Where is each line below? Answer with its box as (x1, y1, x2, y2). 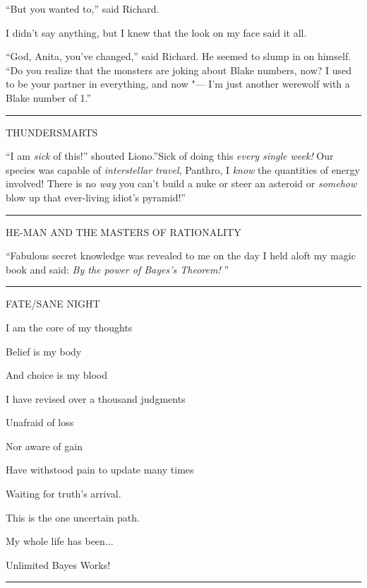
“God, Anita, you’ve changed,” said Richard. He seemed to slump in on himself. (6, 49, 351, 64)
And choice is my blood (6, 367, 107, 382)
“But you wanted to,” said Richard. (6, 1, 160, 16)
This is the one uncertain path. (6, 510, 140, 524)
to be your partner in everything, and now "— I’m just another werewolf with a (6, 76, 350, 91)
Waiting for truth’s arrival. (6, 486, 121, 501)
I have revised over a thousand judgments (6, 391, 186, 406)
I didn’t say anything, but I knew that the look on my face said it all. (6, 25, 307, 40)
